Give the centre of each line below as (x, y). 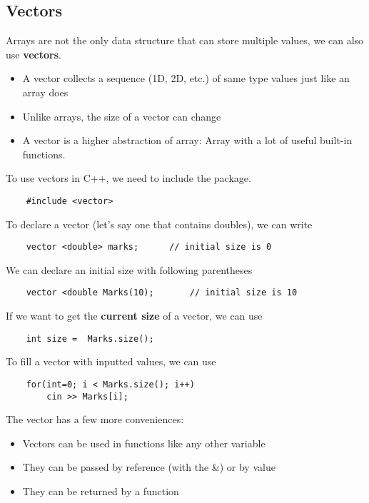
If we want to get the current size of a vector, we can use (134, 316)
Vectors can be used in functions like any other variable (144, 443)
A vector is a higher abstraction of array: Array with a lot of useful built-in (187, 140)
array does (45, 92)
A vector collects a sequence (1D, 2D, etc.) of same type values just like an (186, 78)
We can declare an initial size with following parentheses (129, 269)
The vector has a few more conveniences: (95, 419)
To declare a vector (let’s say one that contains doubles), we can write (159, 224)
